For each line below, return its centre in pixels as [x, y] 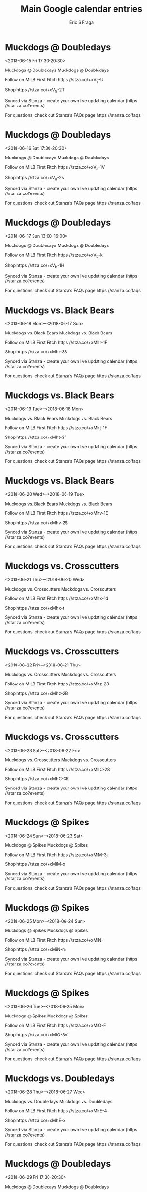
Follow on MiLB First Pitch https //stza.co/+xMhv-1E [57, 513]
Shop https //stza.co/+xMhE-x [35, 1120]
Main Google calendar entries [82, 9]
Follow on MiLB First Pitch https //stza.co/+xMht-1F [56, 428]
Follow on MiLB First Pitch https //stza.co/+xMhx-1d [57, 598]
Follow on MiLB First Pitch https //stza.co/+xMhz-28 [57, 684]
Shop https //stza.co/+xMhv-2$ [36, 523]
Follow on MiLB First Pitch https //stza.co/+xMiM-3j [56, 855]
